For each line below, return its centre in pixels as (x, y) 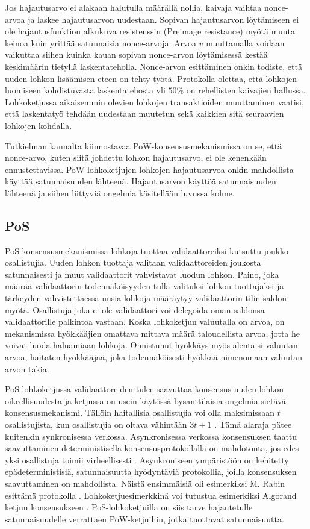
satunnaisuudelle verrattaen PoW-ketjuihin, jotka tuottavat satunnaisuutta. (144, 518)
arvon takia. (27, 368)
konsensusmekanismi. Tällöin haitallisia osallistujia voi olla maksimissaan (140, 412)
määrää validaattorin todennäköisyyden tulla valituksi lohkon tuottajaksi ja (144, 286)
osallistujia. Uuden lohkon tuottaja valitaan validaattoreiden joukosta (133, 262)
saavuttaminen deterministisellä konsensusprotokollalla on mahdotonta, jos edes (152, 448)
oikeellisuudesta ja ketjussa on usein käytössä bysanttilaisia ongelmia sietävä (145, 400)
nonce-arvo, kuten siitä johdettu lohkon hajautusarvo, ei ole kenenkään (136, 158)
